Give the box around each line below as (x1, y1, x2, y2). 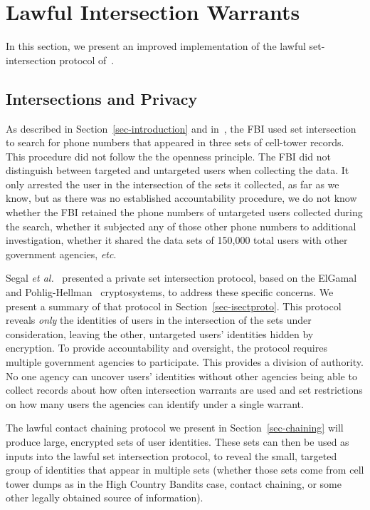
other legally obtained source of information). (6, 490, 203, 505)
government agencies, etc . (6, 246, 117, 261)
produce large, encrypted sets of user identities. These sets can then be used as (6, 434, 349, 449)
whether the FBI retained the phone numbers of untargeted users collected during (6, 205, 363, 220)
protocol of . (59, 52, 115, 67)
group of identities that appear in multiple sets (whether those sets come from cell (6, 462, 364, 477)
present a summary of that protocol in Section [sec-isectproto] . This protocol (6, 298, 342, 313)
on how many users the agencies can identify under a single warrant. (6, 396, 304, 411)
